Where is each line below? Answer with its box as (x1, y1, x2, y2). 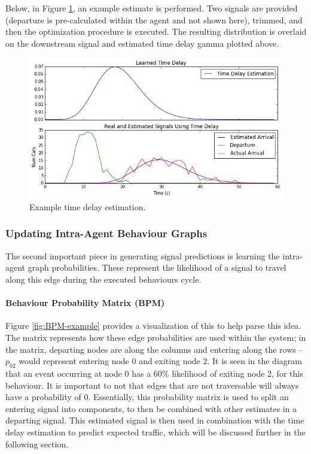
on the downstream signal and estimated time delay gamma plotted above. (5, 37, 279, 49)
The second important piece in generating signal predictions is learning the (5, 249, 280, 262)
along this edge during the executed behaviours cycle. (5, 273, 202, 285)
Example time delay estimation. (29, 200, 146, 213)
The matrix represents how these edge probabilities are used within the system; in (5, 331, 306, 343)
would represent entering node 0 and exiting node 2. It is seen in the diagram (19, 355, 302, 367)
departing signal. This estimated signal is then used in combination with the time (5, 414, 304, 426)
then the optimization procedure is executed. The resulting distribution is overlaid (5, 25, 307, 38)
